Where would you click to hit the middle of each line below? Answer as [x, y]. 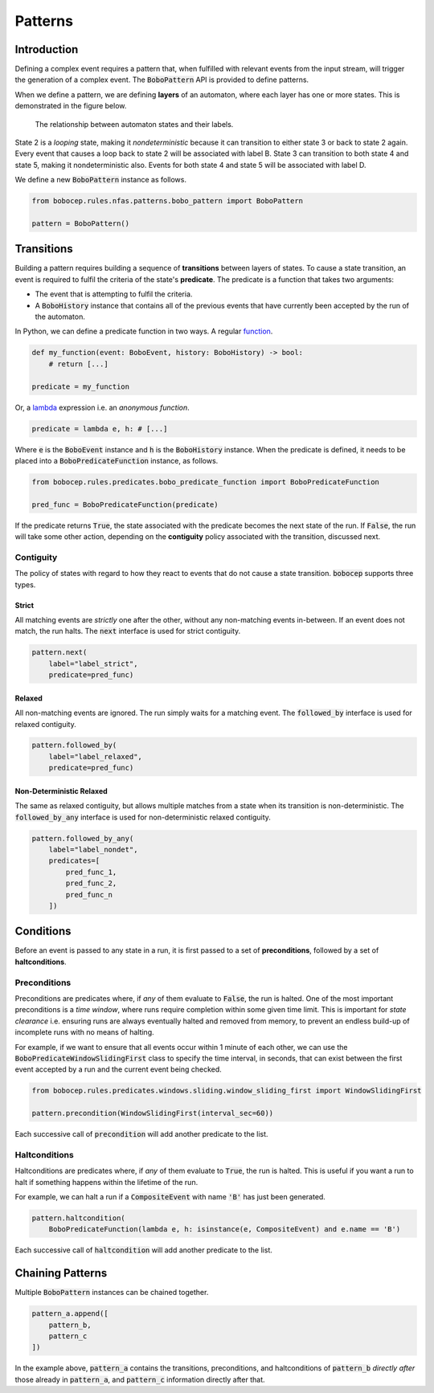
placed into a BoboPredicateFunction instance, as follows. [117, 460]
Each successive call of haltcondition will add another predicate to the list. [143, 1250]
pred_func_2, [91, 883]
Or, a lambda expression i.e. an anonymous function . [102, 407]
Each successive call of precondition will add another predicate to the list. [141, 1134]
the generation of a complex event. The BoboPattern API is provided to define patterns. [162, 80]
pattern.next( [59, 652]
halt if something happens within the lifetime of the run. [106, 1182]
